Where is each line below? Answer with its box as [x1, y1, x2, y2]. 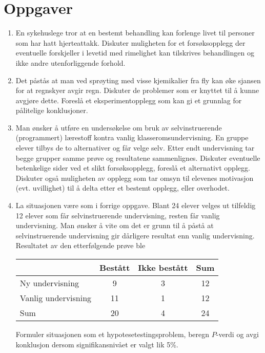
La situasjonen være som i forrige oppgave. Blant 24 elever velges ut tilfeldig [15, 200, 256, 211]
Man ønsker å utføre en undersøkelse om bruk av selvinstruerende [15, 122, 222, 133]
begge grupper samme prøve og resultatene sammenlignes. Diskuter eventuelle [15, 152, 260, 163]
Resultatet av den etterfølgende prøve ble [15, 240, 146, 251]
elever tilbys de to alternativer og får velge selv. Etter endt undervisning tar [15, 142, 255, 153]
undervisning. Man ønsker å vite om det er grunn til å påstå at [15, 220, 214, 231]
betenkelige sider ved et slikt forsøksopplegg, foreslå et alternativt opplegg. [15, 162, 250, 173]
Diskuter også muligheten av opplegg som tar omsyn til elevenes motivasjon [15, 172, 254, 183]
